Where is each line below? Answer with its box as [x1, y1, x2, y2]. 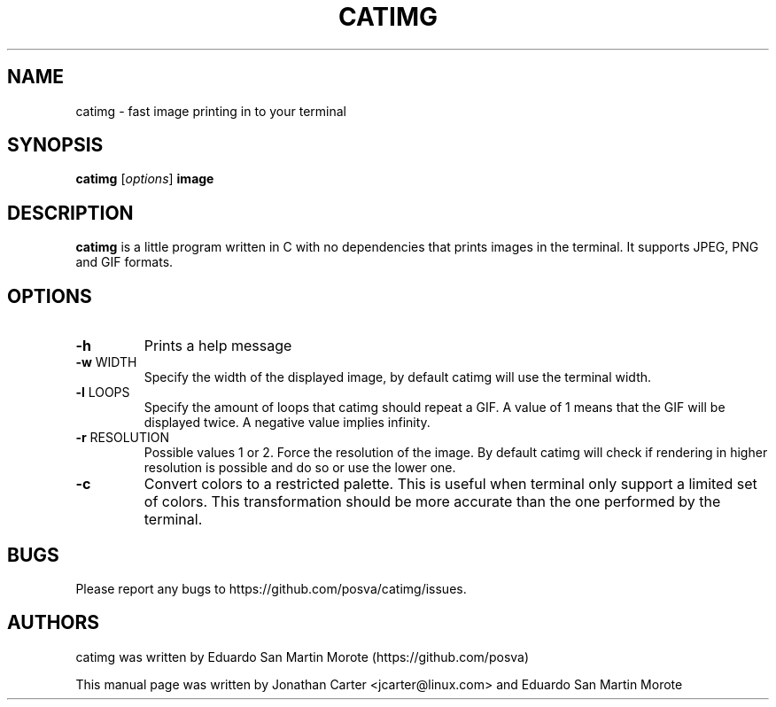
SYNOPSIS [7, 134, 104, 157]
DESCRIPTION [7, 201, 134, 224]
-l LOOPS [75, 385, 130, 400]
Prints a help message [144, 337, 292, 355]
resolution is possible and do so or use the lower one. [144, 460, 456, 476]
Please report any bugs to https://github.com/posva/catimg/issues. [75, 580, 467, 596]
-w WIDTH [75, 354, 137, 370]
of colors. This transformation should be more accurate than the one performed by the [144, 493, 721, 511]
